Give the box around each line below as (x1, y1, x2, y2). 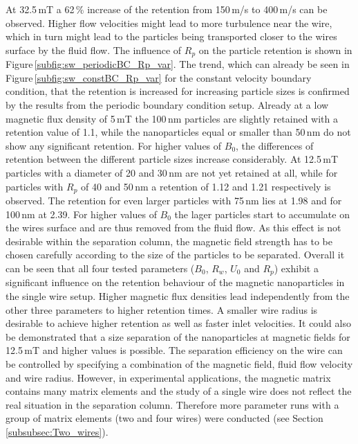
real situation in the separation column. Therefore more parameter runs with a (6, 397, 339, 411)
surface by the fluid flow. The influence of (6, 42, 182, 57)
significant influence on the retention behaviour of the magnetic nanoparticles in (6, 275, 345, 290)
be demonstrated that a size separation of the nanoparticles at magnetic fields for (6, 329, 350, 344)
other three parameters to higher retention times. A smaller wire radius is (6, 302, 318, 317)
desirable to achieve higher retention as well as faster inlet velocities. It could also (6, 316, 351, 330)
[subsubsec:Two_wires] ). (6, 424, 109, 438)
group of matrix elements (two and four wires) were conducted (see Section (6, 411, 323, 425)
